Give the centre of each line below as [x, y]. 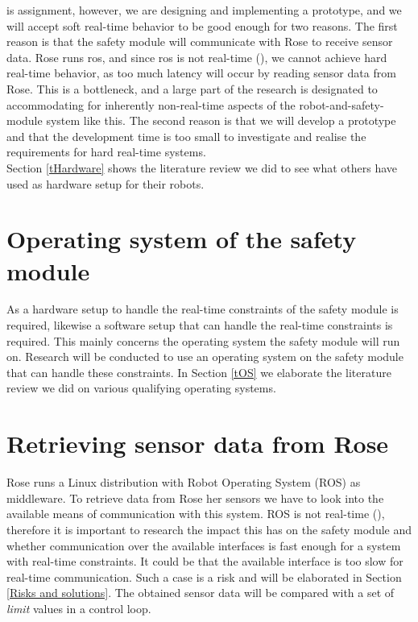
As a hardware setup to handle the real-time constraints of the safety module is [203, 309]
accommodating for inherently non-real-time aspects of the [151, 104]
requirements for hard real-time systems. [106, 152]
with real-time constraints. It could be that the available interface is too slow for [205, 561]
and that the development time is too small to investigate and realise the [186, 136]
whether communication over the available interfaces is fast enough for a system [204, 545]
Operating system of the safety [182, 239]
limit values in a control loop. [79, 608]
